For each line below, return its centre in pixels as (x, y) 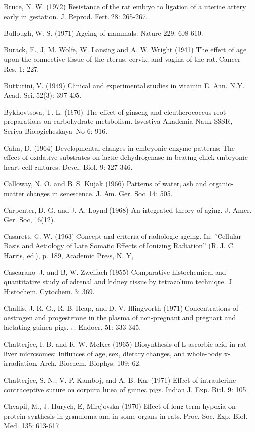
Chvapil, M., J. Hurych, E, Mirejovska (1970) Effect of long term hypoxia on (120, 406)
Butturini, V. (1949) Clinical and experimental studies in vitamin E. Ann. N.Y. (124, 85)
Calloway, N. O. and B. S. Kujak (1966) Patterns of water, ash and (106, 183)
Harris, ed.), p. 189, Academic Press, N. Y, (69, 255)
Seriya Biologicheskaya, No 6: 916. (56, 131)
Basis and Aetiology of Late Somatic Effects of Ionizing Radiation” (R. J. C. (120, 246)
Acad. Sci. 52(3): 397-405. (43, 95)
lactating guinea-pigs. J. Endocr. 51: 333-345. (73, 327)
